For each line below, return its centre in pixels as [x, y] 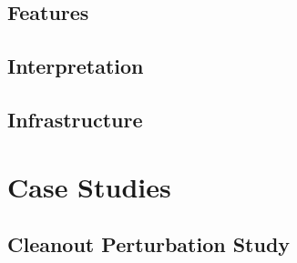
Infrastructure [75, 119]
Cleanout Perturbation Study [149, 244]
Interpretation [76, 66]
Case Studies [89, 186]
